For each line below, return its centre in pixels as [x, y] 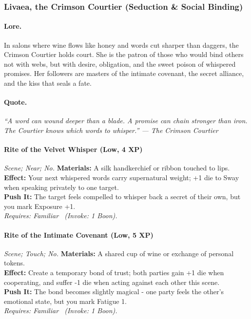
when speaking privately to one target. [61, 187]
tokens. [14, 263]
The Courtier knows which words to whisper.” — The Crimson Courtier [111, 130]
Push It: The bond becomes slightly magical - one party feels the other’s [114, 291]
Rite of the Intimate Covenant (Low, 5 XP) [79, 235]
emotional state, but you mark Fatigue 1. [65, 301]
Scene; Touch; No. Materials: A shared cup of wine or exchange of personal [119, 253]
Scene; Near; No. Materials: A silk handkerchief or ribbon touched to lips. [117, 168]
